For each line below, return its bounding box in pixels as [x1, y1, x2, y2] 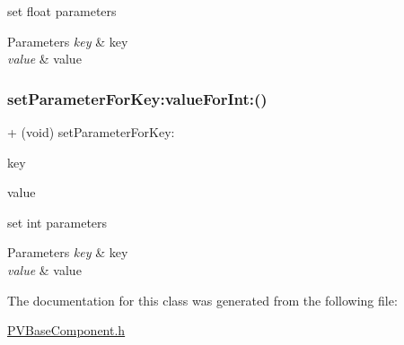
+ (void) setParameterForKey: [7, 123, 175, 141]
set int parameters [7, 212, 108, 231]
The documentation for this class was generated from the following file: [7, 290, 398, 309]
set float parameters [7, 2, 117, 20]
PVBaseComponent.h [7, 321, 126, 340]
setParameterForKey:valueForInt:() [7, 87, 268, 109]
